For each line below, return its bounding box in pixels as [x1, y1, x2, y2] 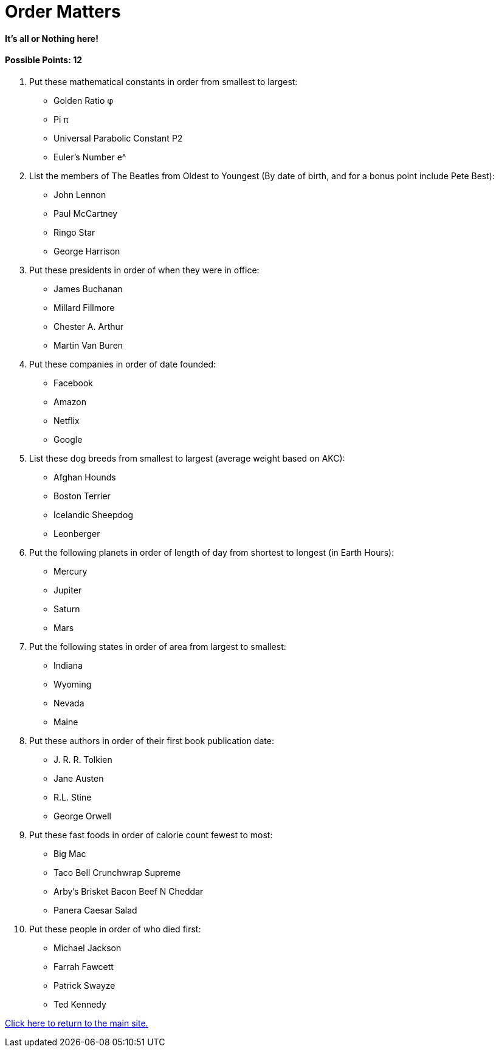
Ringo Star [53, 227, 95, 237]
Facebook [53, 377, 93, 388]
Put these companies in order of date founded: [29, 358, 216, 369]
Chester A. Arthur [53, 321, 124, 332]
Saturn [53, 603, 80, 614]
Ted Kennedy [53, 999, 106, 1009]
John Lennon [53, 189, 106, 200]
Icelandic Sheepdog [53, 509, 134, 520]
